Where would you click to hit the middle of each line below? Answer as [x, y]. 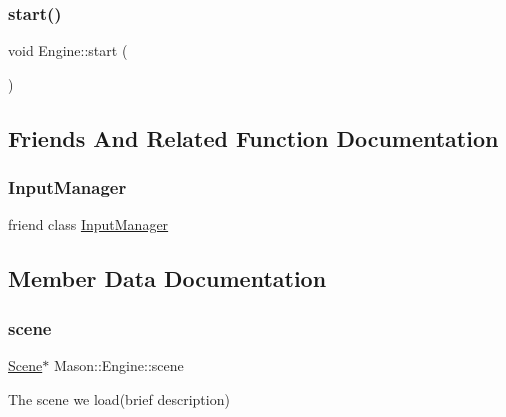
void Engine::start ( [68, 50]
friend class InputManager [88, 224]
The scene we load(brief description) [119, 398]
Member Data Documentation [167, 278]
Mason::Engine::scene [118, 365]
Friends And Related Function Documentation [253, 137]
